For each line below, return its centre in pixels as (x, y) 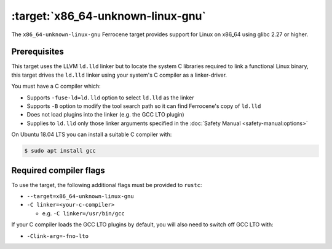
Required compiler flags (58, 170)
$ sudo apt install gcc (60, 151)
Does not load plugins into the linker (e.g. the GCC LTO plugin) (105, 115)
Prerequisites (38, 52)
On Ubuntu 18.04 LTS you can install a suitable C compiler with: (92, 134)
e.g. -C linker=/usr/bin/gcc (84, 213)
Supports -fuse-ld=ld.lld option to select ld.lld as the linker (110, 98)
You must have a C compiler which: (56, 86)
